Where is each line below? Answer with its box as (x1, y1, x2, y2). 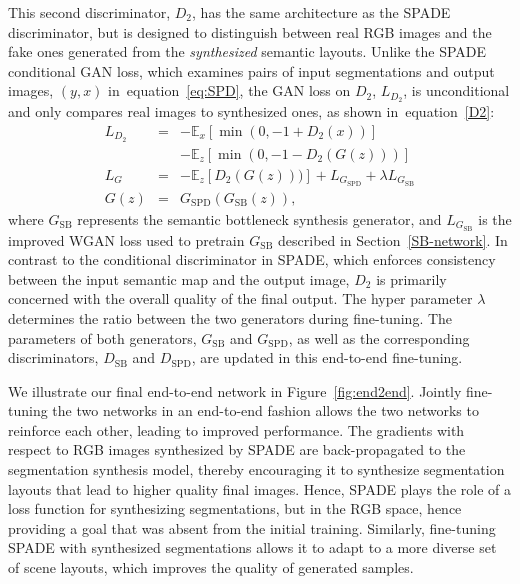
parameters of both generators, (8, 327, 197, 348)
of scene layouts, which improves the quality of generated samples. (8, 557, 414, 578)
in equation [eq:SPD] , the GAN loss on (108, 80, 351, 101)
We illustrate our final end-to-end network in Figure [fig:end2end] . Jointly (8, 380, 462, 401)
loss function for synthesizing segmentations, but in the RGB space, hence (8, 498, 462, 519)
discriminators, (8, 347, 99, 368)
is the (478, 208, 512, 229)
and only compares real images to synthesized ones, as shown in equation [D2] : (8, 101, 495, 122)
